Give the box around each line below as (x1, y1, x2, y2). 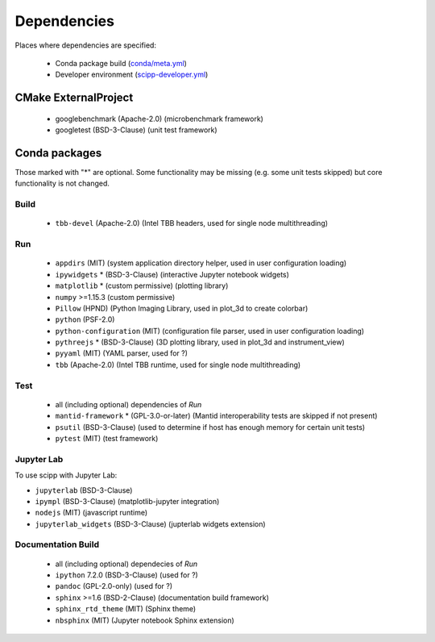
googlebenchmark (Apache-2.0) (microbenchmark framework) (55, 114, 263, 123)
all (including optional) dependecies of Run (55, 559, 198, 569)
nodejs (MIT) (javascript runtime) (35, 508, 148, 518)
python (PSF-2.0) (55, 315, 115, 324)
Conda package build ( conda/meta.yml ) (55, 58, 187, 68)
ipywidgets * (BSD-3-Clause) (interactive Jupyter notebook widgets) (55, 269, 290, 279)
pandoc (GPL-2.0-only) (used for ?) (55, 582, 173, 591)
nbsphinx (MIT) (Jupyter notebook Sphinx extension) (55, 615, 235, 625)
